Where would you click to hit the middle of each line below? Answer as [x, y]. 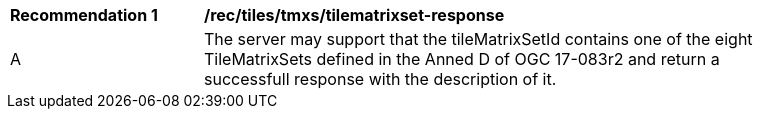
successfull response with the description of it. [380, 79]
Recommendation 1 [84, 15]
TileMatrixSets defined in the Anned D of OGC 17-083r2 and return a [462, 59]
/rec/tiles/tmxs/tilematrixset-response [354, 15]
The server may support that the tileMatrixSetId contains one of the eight [478, 39]
